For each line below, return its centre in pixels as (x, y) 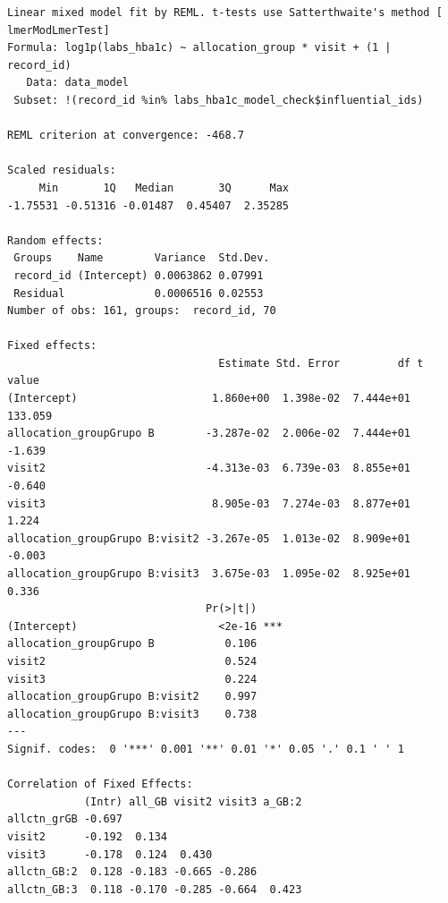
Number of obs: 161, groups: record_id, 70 (142, 311)
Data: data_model (78, 83)
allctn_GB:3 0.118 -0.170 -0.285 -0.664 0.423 (155, 889)
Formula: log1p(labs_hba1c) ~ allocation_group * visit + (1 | (199, 48)
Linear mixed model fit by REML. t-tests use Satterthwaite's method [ (225, 13)
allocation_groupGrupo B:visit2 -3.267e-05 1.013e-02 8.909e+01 (209, 538)
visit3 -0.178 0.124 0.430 (110, 854)
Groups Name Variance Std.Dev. (142, 258)
